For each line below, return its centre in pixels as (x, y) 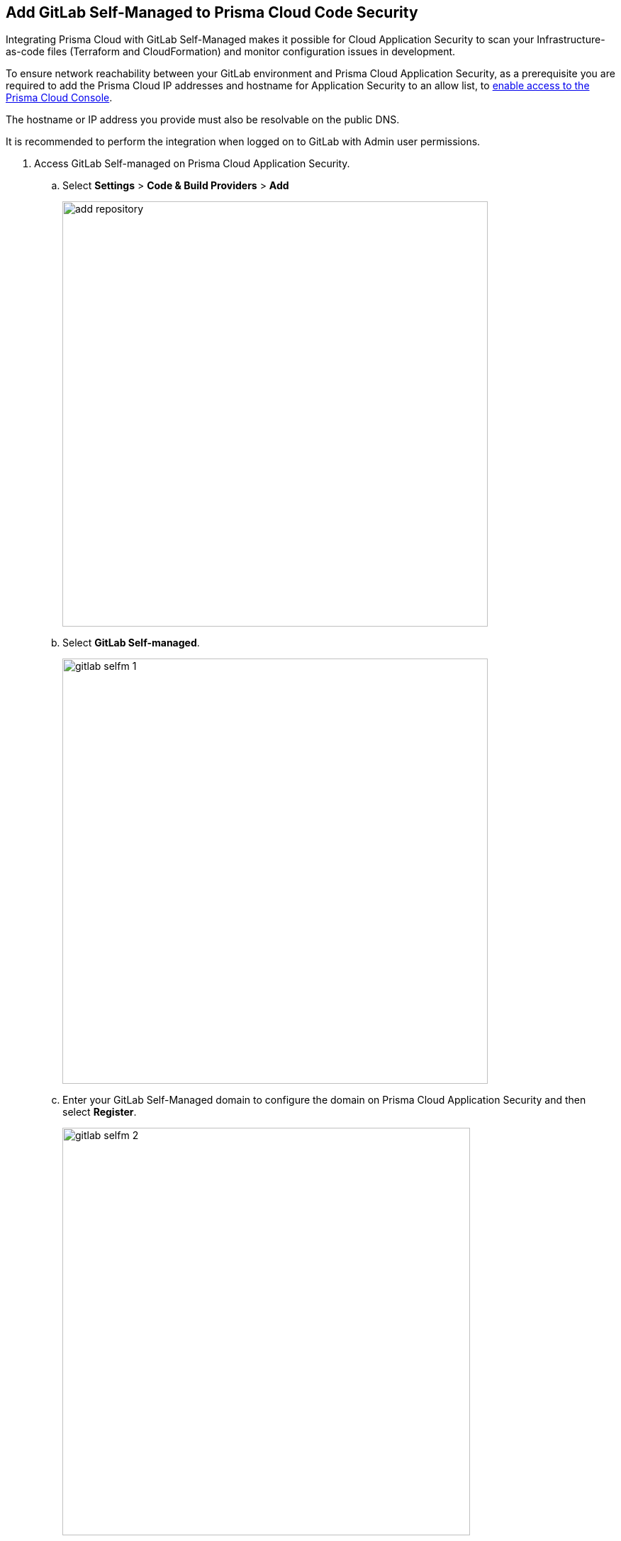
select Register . (100, 1112)
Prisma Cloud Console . (59, 98)
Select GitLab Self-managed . (131, 643)
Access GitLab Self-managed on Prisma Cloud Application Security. (192, 164)
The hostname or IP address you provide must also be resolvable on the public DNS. (203, 120)
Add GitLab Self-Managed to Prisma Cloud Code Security (212, 12)
